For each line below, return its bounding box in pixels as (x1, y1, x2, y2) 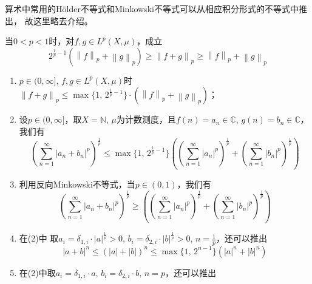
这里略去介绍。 (33, 14, 93, 27)
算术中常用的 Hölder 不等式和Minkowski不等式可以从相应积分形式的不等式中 (5, 2, 299, 15)
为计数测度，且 (116, 113, 176, 126)
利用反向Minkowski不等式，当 (19, 178, 135, 191)
